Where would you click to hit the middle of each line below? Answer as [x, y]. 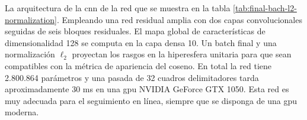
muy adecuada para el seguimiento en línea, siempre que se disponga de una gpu [151, 100]
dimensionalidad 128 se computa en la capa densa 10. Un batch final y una [141, 42]
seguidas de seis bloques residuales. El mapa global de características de [135, 31]
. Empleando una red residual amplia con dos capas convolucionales [179, 19]
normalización [30, 54]
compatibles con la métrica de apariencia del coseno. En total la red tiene [138, 65]
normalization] [31, 19]
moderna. [22, 112]
